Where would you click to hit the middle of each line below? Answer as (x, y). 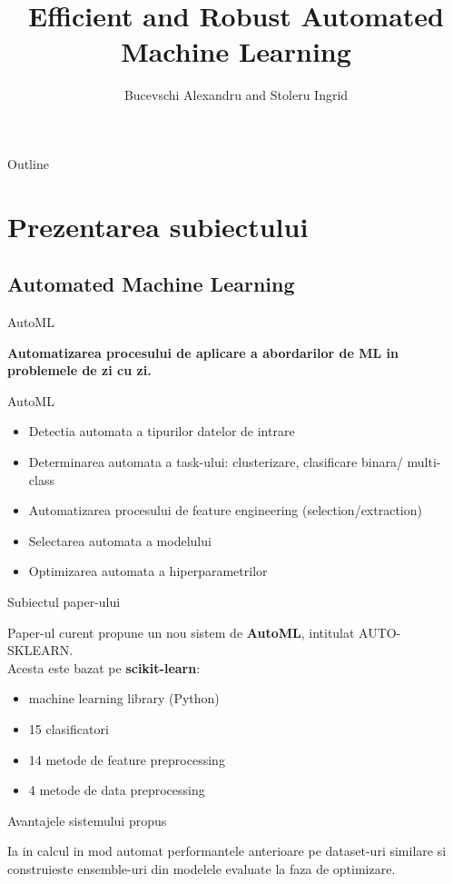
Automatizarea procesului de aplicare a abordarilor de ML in (203, 352)
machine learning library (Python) (124, 698)
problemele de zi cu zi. (79, 370)
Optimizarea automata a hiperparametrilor (148, 571)
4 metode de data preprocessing (117, 790)
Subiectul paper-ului (64, 602)
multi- (424, 462)
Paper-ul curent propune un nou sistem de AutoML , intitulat (181, 632)
